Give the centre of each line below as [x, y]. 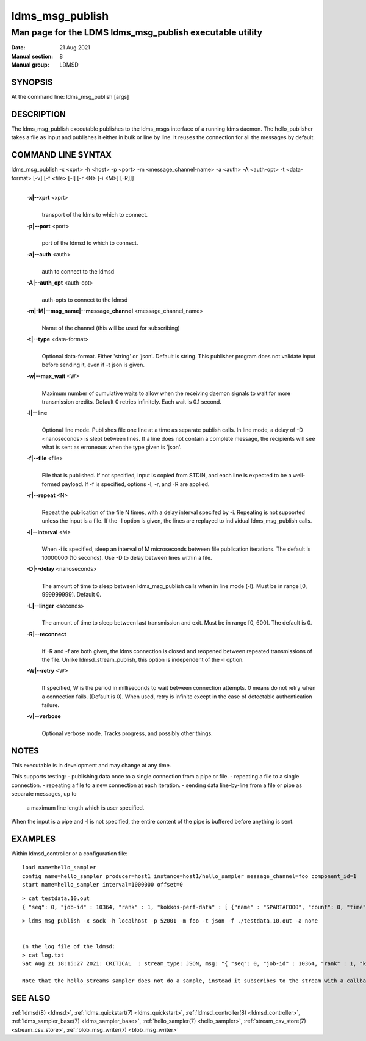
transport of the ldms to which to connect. [95, 215]
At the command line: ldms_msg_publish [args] [70, 97]
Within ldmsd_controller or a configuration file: [70, 853]
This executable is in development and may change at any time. [91, 766]
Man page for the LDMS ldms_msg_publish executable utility [137, 32]
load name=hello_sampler [59, 868]
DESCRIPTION [39, 114]
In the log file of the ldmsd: [69, 947]
